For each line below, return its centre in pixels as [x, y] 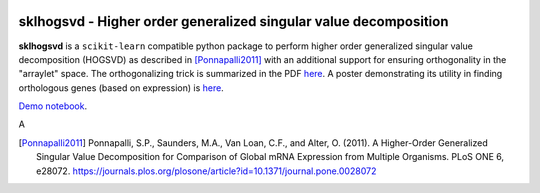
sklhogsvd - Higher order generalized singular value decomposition [233, 21]
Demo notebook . [53, 106]
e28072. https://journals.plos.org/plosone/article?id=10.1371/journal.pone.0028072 [206, 171]
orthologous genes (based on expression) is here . [121, 87]
